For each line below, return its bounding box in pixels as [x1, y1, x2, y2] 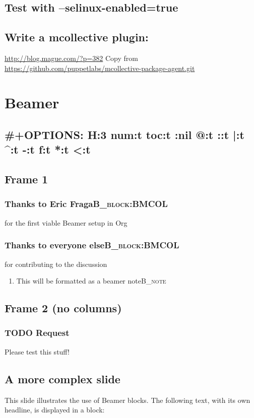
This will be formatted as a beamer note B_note [16, 275, 166, 286]
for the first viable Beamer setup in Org [5, 217, 128, 228]
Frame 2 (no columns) [5, 300, 122, 316]
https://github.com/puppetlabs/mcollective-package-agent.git [5, 62, 195, 73]
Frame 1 [5, 171, 48, 187]
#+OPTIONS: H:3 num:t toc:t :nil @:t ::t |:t [5, 126, 244, 142]
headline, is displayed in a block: [5, 404, 105, 415]
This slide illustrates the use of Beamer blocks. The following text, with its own [5, 394, 250, 405]
